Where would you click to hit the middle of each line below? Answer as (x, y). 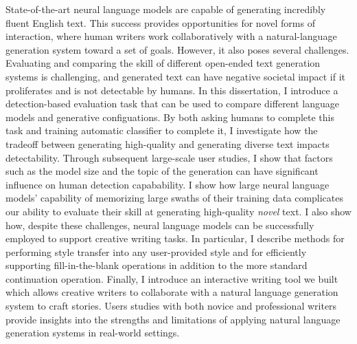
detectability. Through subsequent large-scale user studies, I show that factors (169, 157)
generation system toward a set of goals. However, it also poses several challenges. (177, 49)
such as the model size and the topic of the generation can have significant (162, 171)
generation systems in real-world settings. (93, 333)
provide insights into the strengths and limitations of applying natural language (173, 319)
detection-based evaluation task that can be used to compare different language (173, 104)
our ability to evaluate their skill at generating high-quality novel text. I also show (178, 211)
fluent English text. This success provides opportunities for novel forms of (160, 22)
